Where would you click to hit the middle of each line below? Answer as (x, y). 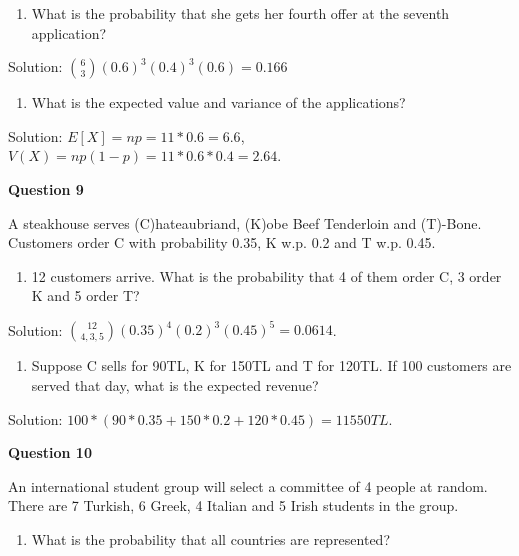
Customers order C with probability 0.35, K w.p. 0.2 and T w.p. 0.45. (222, 242)
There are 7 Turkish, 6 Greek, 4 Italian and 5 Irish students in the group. (233, 505)
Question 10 (50, 452)
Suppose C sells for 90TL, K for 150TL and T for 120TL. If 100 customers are (271, 365)
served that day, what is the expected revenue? (175, 385)
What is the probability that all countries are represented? (211, 539)
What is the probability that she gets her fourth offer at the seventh (240, 13)
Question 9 (46, 188)
